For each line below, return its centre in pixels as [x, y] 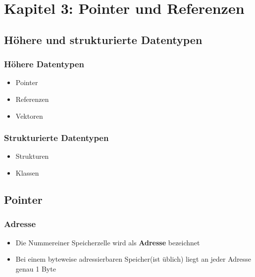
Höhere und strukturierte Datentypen [103, 39]
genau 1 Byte [36, 268]
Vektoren [29, 115]
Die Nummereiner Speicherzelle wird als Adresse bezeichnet [108, 242]
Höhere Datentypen [44, 64]
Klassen [27, 172]
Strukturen [32, 156]
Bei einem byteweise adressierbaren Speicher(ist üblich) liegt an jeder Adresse [133, 259]
